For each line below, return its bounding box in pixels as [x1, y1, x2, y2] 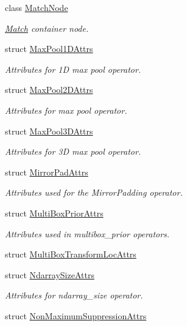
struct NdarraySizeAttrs [5, 268, 94, 281]
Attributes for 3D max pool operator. [5, 145, 141, 158]
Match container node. [5, 21, 89, 34]
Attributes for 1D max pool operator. [5, 62, 141, 75]
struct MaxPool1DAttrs [5, 42, 93, 55]
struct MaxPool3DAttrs [5, 124, 93, 137]
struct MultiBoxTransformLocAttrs [5, 248, 136, 261]
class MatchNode [5, 1, 68, 13]
